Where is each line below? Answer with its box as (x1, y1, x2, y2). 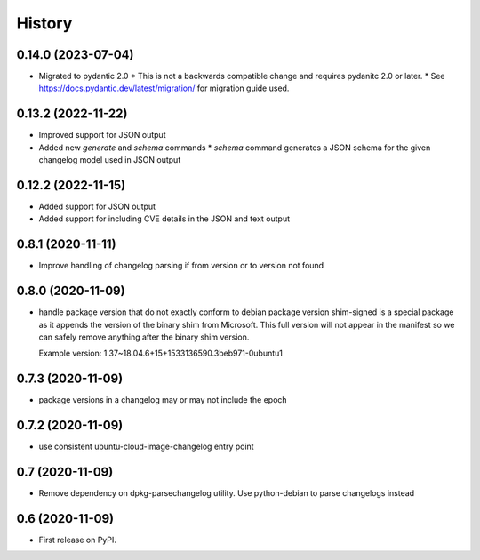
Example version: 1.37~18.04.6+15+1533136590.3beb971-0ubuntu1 (38, 348, 284, 359)
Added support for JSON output (38, 201, 156, 212)
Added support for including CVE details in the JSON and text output (38, 213, 291, 224)
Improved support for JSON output (38, 130, 166, 140)
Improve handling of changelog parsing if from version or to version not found (38, 260, 324, 271)
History (16, 13, 73, 33)
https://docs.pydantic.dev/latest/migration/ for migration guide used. (38, 83, 290, 93)
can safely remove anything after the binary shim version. (38, 332, 250, 342)
